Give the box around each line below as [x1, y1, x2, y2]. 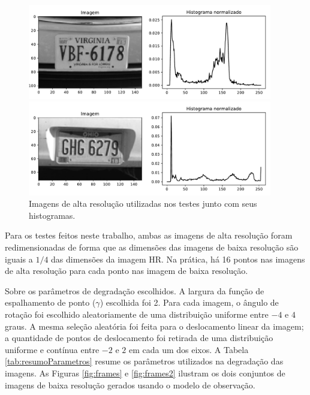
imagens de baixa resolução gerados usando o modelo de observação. [5, 378, 255, 391]
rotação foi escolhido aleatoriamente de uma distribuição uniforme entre [5, 308, 269, 321]
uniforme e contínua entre [5, 343, 100, 355]
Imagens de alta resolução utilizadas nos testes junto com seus [29, 197, 257, 210]
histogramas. [29, 209, 76, 221]
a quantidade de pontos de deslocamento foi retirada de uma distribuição [5, 331, 273, 344]
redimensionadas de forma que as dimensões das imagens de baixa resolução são [5, 241, 299, 254]
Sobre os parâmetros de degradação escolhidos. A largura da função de [5, 284, 264, 297]
